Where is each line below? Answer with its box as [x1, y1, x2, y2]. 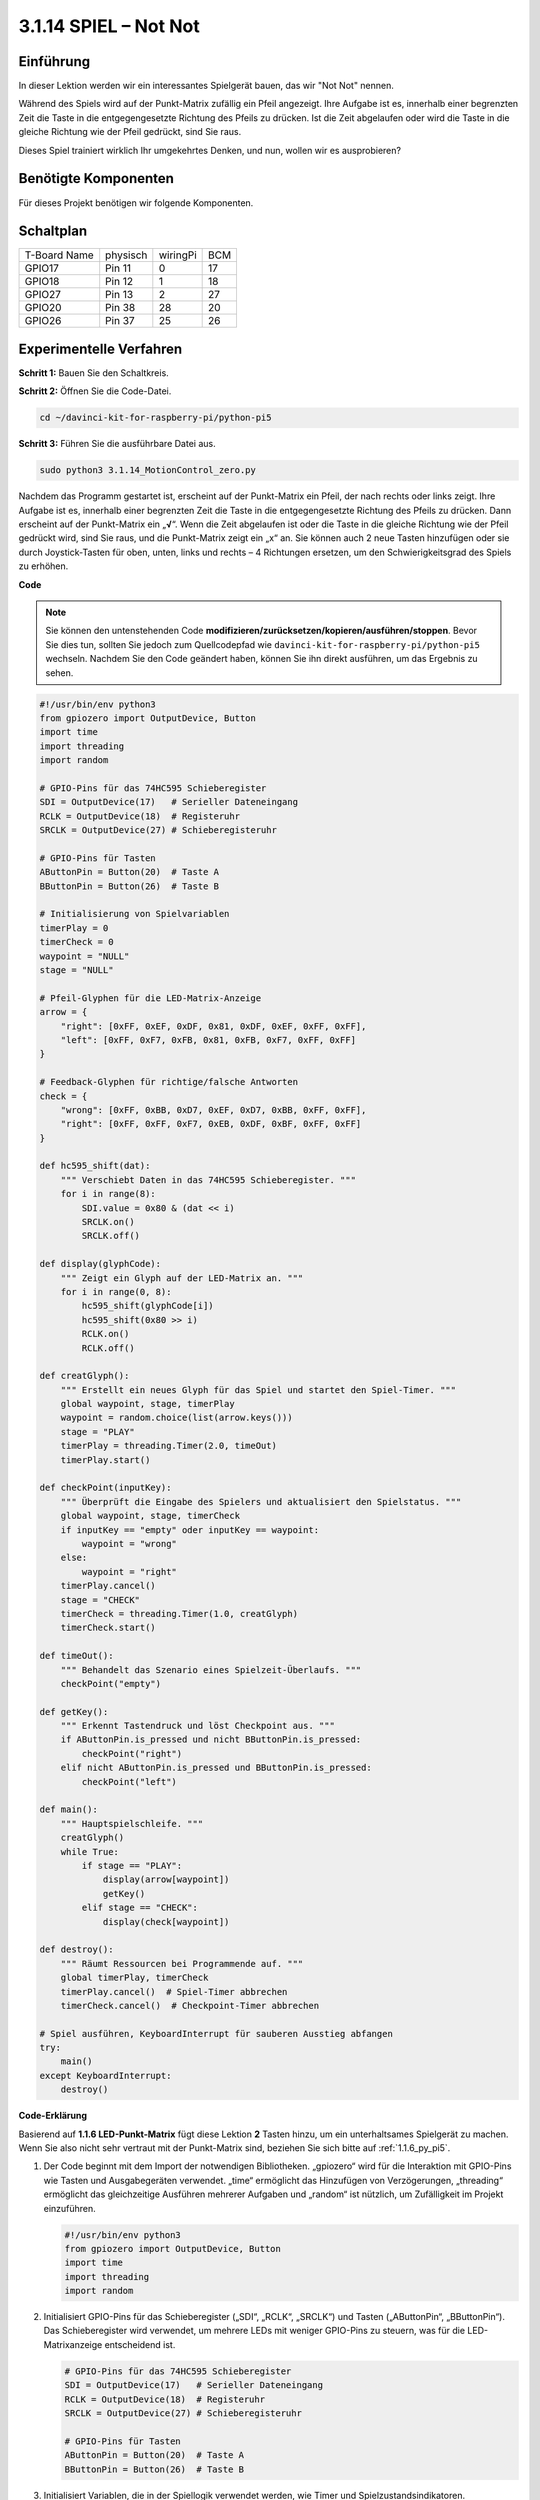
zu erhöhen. [18, 560, 69, 572]
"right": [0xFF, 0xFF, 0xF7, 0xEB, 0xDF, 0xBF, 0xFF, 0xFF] [60, 1118, 362, 1130]
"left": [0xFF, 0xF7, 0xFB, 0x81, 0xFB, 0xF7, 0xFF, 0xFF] [60, 1034, 357, 1045]
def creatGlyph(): [39, 1370, 130, 1382]
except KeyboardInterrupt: [39, 2070, 172, 2081]
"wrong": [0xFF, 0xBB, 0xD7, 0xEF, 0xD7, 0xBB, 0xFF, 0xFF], [60, 1104, 367, 1115]
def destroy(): [39, 1944, 114, 1955]
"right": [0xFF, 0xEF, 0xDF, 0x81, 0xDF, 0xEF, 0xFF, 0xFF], [60, 1020, 367, 1032]
